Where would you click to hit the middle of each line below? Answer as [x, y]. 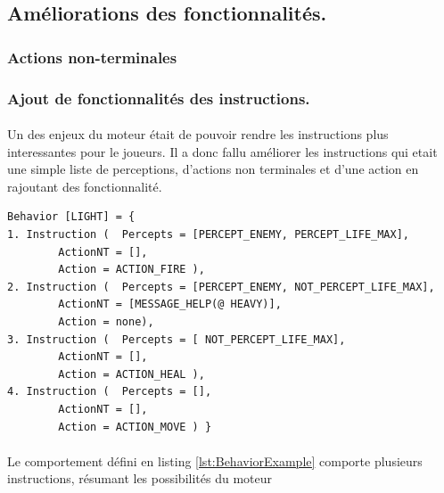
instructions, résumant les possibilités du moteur [140, 478]
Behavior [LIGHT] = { [71, 217]
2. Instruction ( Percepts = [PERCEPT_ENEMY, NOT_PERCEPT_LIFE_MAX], [221, 287]
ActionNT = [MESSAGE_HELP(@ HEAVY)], [170, 304]
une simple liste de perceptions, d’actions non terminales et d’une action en [213, 169]
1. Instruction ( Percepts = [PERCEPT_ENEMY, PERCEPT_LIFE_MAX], [209, 235]
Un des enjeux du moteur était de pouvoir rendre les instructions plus [198, 134]
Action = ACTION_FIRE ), [132, 270]
